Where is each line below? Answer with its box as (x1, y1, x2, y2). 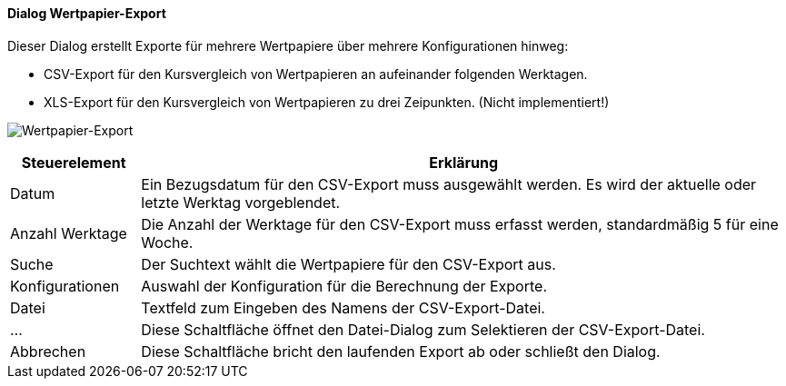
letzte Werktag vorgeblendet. (141, 193, 341, 212)
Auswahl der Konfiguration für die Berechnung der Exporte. (141, 276, 547, 295)
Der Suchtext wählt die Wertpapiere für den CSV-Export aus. (141, 254, 556, 273)
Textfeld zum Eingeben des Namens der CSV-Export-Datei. (141, 298, 545, 317)
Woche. (141, 233, 194, 252)
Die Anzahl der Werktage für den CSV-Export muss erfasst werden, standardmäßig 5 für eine (141, 214, 779, 233)
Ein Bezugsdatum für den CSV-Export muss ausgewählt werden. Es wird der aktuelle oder (141, 174, 757, 193)
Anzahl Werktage (10, 223, 127, 242)
